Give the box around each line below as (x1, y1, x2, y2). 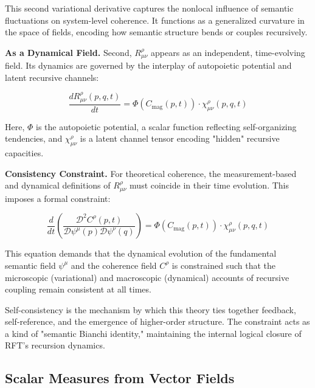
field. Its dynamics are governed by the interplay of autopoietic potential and (5, 59, 292, 72)
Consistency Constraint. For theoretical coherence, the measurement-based (5, 167, 297, 179)
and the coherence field (71, 258, 157, 271)
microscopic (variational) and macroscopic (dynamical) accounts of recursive (5, 271, 289, 283)
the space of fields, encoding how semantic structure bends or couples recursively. (5, 26, 308, 38)
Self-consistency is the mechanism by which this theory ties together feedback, (5, 303, 296, 316)
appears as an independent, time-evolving (151, 46, 305, 58)
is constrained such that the (171, 258, 276, 271)
